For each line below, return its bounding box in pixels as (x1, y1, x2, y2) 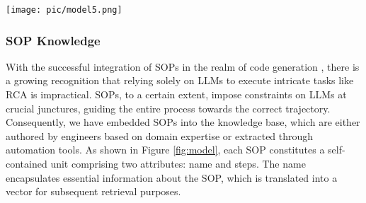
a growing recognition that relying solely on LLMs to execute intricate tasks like (6, 73, 354, 88)
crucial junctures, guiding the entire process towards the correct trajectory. (6, 100, 331, 115)
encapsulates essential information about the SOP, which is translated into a (6, 170, 338, 185)
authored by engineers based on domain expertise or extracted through (6, 128, 314, 143)
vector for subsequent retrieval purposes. (6, 184, 181, 199)
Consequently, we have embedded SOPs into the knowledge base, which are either (6, 115, 360, 129)
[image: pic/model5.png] (6, 5, 122, 15)
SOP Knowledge (6, 31, 101, 49)
